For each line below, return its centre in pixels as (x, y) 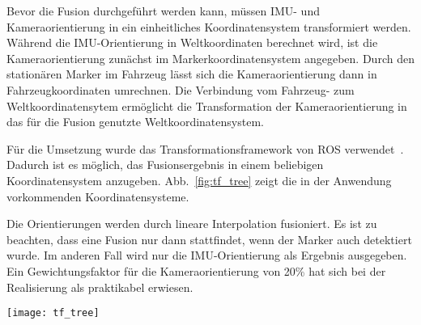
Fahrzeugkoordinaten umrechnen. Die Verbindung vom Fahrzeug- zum (181, 89)
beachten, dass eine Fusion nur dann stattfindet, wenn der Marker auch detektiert (209, 239)
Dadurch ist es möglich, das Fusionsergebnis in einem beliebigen (165, 165)
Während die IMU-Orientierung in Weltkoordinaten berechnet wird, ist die (192, 42)
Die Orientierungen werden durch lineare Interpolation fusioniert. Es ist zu (192, 224)
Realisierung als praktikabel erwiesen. (100, 287)
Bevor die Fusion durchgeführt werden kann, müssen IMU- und (163, 11)
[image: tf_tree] (53, 313)
